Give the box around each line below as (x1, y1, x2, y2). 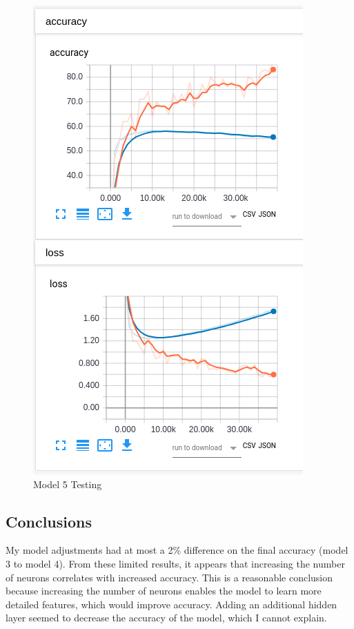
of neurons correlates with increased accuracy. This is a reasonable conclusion (6, 570, 333, 584)
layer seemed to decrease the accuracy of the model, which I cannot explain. (6, 610, 327, 625)
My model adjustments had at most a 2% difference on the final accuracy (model (6, 543, 348, 557)
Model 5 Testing (33, 476, 102, 491)
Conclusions (6, 510, 92, 532)
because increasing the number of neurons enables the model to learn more (6, 583, 322, 598)
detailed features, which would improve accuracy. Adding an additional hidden (6, 597, 337, 611)
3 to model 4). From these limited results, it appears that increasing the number (6, 556, 345, 570)
